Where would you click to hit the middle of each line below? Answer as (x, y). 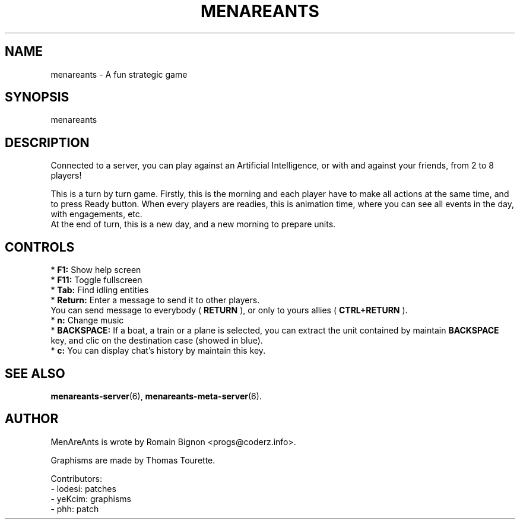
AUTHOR (32, 419)
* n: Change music (87, 320)
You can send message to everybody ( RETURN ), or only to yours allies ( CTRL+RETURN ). (229, 310)
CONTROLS (40, 247)
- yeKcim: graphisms (91, 498)
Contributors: (77, 478)
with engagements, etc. (96, 214)
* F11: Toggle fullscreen (96, 280)
